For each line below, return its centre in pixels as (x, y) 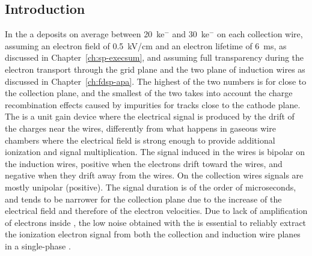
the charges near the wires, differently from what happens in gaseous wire (140, 128)
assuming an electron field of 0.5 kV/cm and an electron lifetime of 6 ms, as (146, 45)
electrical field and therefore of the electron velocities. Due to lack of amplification (156, 211)
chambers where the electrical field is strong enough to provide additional (140, 140)
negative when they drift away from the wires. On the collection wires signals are (154, 175)
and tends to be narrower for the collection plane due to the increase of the (143, 199)
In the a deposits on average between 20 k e (85, 34)
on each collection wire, (260, 34)
